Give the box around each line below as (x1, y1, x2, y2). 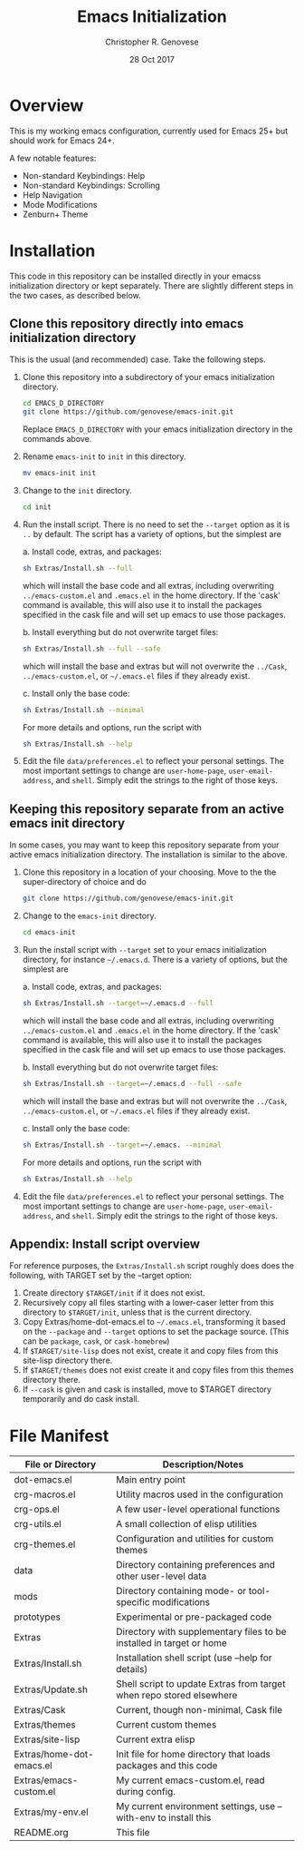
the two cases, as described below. (9, 289, 142, 300)
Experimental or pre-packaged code (116, 1610, 272, 1623)
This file (116, 1826, 150, 1839)
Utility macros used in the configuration (116, 1488, 284, 1501)
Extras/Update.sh (14, 1683, 89, 1696)
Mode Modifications (22, 199, 98, 210)
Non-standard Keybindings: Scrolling (22, 180, 161, 191)
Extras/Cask (14, 1704, 66, 1717)
